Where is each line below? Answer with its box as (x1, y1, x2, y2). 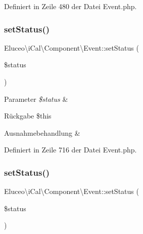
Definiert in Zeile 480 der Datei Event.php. (4, 1, 137, 11)
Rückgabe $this (4, 110, 52, 121)
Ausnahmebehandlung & (4, 127, 80, 138)
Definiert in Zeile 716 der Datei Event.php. (4, 144, 137, 155)
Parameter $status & (4, 93, 68, 104)
